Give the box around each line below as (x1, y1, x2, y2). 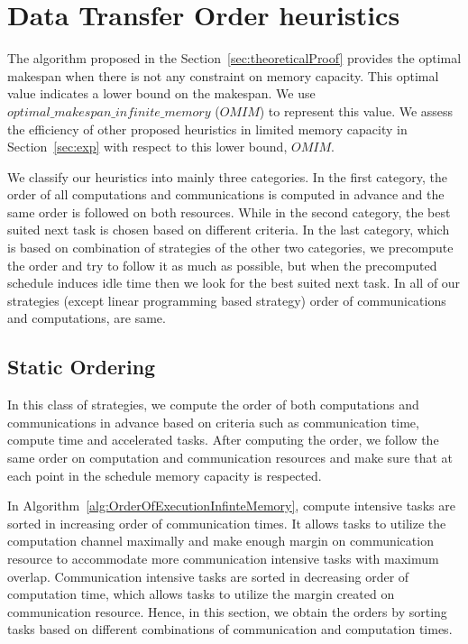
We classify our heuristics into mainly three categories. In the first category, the (7, 167, 447, 186)
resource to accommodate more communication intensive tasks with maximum (7, 548, 439, 567)
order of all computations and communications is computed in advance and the (7, 185, 445, 204)
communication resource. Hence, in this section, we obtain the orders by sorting (7, 602, 447, 621)
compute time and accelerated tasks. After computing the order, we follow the (7, 430, 439, 449)
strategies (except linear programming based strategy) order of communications (7, 290, 446, 309)
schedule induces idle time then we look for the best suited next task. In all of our (7, 273, 461, 292)
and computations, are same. (7, 308, 166, 327)
